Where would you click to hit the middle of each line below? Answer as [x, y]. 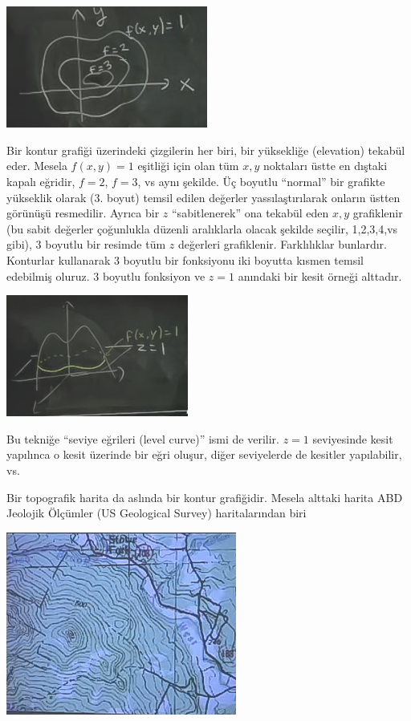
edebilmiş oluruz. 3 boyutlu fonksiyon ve [106, 275]
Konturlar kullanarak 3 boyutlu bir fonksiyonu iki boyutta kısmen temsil [185, 259]
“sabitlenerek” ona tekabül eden [250, 213]
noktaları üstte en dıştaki [325, 166]
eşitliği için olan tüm [188, 166]
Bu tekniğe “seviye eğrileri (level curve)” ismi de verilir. [143, 438]
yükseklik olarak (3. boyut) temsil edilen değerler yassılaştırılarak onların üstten [203, 197]
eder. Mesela [37, 166]
